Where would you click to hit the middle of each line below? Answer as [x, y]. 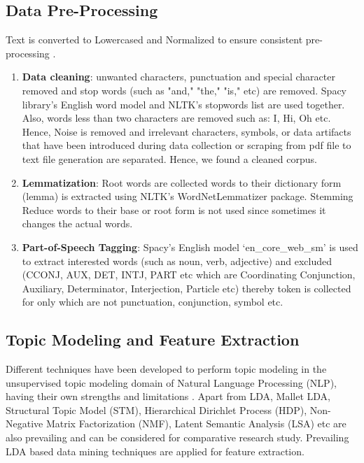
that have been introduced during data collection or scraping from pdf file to [187, 145]
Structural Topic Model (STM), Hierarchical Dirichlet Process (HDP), [156, 409]
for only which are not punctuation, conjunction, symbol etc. [153, 302]
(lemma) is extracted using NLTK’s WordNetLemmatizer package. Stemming [188, 196]
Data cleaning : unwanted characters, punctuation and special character [178, 77]
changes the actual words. [77, 223]
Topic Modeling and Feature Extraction [153, 340]
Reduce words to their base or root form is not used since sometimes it [174, 209]
